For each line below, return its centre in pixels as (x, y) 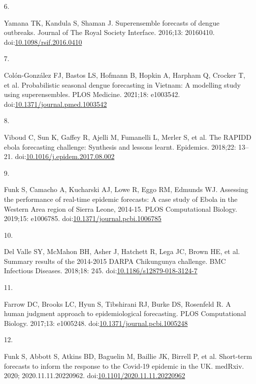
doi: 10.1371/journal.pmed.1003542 (55, 104)
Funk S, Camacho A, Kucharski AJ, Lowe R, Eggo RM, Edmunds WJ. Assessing (126, 189)
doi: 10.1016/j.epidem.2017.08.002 (65, 156)
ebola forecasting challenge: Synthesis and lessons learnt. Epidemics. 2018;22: (120, 146)
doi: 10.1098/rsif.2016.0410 (43, 42)
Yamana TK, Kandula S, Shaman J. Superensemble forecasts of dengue (112, 22)
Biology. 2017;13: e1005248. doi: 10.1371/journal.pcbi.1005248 (96, 323)
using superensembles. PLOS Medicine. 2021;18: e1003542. (92, 94)
